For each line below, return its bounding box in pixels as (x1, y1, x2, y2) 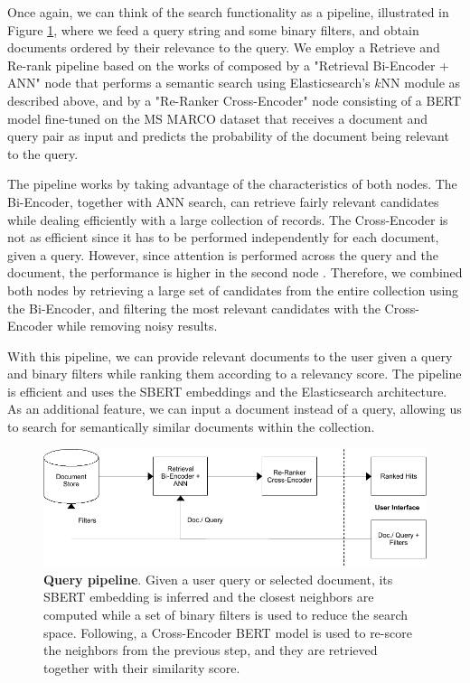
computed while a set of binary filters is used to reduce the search (43, 605, 409, 624)
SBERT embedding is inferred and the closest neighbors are (43, 587, 374, 606)
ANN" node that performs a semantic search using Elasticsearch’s (7, 73, 371, 92)
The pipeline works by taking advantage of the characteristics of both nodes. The (7, 174, 457, 193)
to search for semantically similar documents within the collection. (7, 417, 375, 436)
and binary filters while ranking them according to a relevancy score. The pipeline (7, 364, 462, 383)
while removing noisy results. (57, 316, 218, 335)
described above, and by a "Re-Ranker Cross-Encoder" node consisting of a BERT (7, 90, 462, 109)
